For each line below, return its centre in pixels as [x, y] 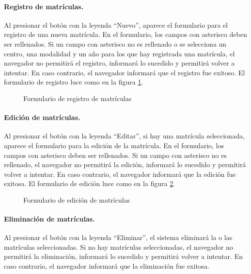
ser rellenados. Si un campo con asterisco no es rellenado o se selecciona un [115, 43]
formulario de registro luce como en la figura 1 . [74, 82]
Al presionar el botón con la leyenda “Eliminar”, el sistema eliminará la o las [118, 237]
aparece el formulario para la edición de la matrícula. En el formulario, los [114, 145]
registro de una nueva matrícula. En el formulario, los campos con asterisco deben [125, 34]
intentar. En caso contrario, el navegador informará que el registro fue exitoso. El [125, 72]
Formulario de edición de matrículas [77, 199]
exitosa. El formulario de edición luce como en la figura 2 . [90, 183]
